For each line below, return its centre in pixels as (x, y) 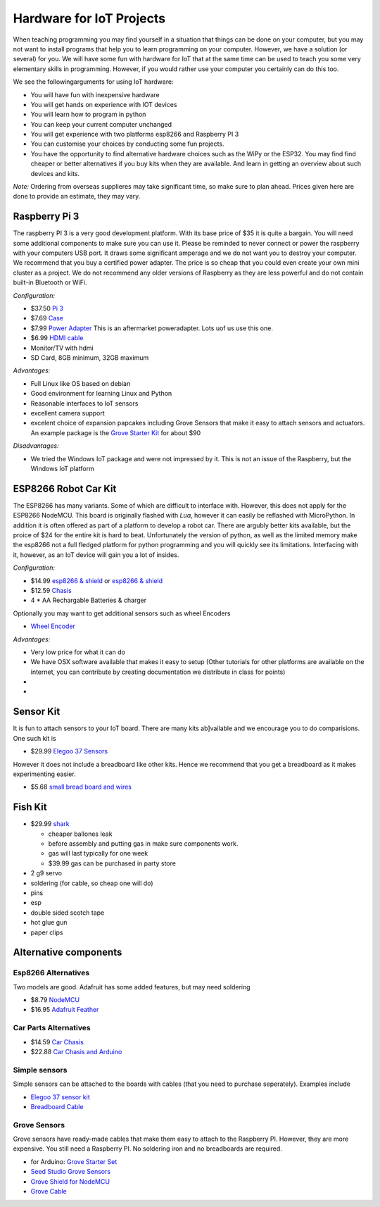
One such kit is (34, 738)
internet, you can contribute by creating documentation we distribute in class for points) (158, 672)
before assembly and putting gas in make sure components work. (143, 844)
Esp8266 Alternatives (51, 973)
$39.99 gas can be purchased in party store (112, 863)
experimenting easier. (45, 774)
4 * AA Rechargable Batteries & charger (89, 600)
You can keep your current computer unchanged (101, 124)
